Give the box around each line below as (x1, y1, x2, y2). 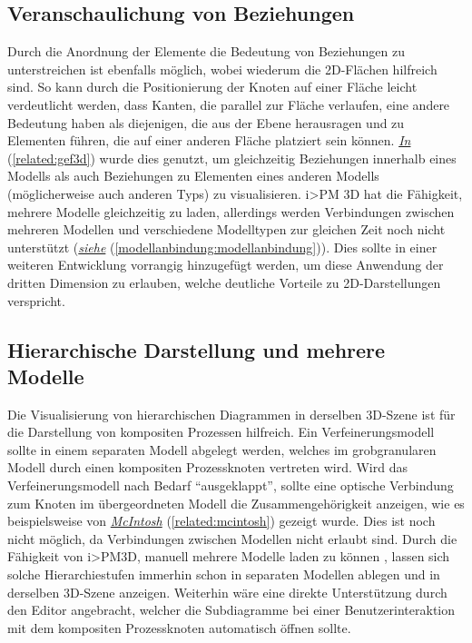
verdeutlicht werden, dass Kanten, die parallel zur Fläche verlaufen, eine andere (7, 94, 450, 114)
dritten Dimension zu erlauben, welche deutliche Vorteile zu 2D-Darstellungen (7, 272, 441, 292)
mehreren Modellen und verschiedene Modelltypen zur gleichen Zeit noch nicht (7, 220, 446, 239)
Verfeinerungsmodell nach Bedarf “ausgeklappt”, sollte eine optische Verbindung (7, 476, 454, 495)
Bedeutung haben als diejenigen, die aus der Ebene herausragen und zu (7, 113, 405, 132)
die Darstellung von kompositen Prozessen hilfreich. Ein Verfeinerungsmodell (7, 422, 435, 441)
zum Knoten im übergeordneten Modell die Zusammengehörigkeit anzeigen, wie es (7, 493, 465, 512)
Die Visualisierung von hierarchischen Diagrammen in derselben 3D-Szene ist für (7, 404, 456, 423)
